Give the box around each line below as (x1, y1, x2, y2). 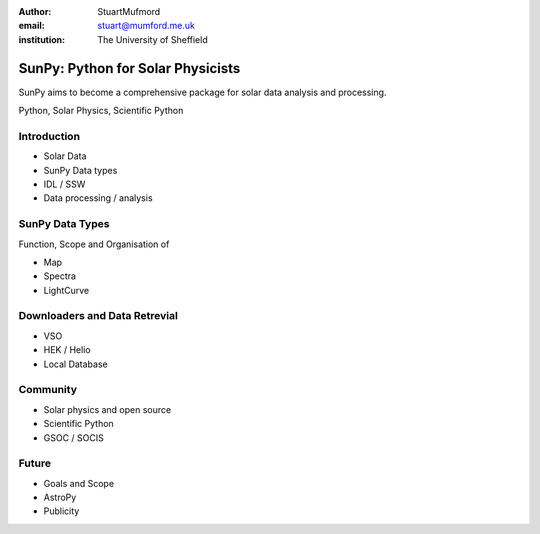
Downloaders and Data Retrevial (18, 309, 179, 323)
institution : (18, 33, 66, 45)
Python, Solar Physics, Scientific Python (18, 105, 184, 117)
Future (18, 456, 52, 470)
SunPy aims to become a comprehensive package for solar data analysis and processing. (18, 86, 387, 98)
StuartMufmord (97, 6, 161, 17)
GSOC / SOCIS (43, 431, 104, 444)
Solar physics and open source (43, 403, 172, 415)
